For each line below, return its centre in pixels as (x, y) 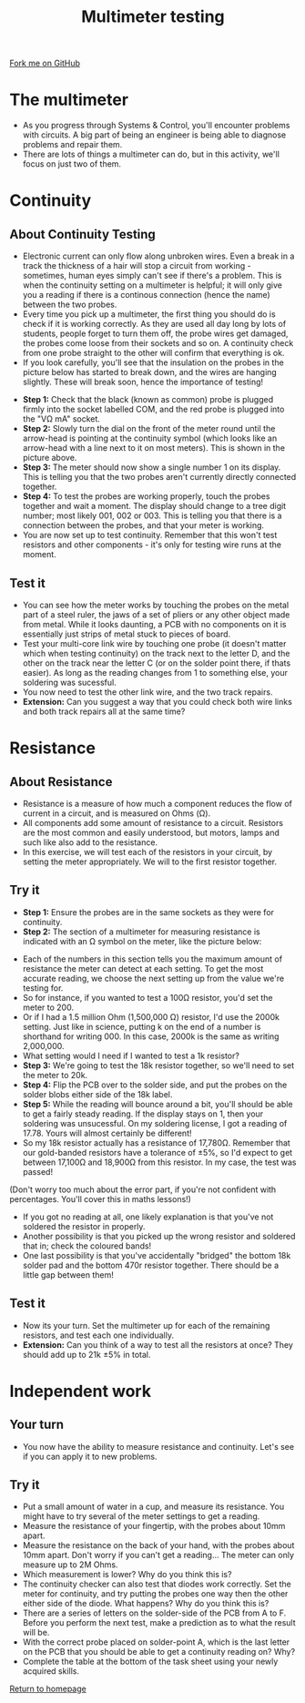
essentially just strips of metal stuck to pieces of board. (127, 634)
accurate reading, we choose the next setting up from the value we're (153, 978)
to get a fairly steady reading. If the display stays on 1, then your (143, 1114)
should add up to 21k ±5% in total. (87, 1354)
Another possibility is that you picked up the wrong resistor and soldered (159, 1236)
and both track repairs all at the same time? (104, 711)
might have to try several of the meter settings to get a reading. (141, 1516)
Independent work (81, 1391)
